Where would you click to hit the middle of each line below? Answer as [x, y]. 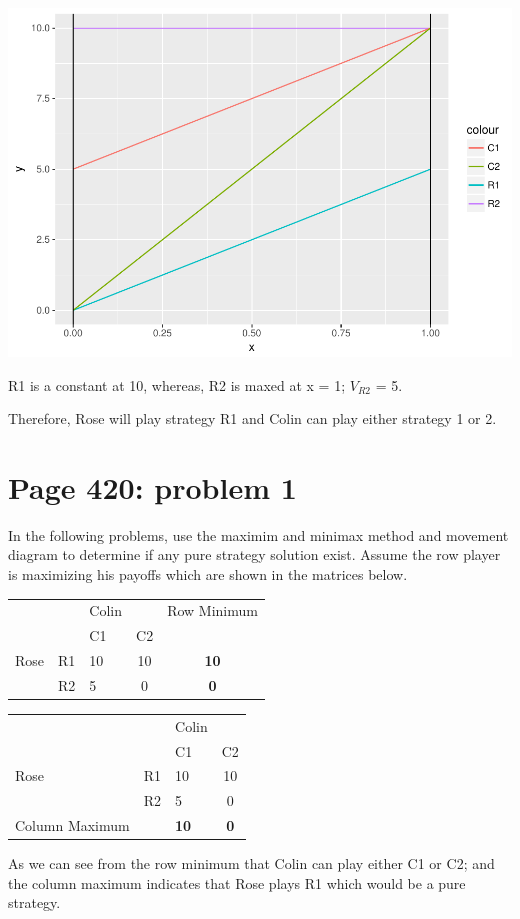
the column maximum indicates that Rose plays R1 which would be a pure [237, 882]
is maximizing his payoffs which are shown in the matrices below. [208, 574]
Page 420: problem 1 [152, 486]
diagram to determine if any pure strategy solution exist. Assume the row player [254, 554]
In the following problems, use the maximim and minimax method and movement [258, 534]
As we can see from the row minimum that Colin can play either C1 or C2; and [251, 863]
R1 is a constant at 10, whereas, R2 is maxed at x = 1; [177, 384]
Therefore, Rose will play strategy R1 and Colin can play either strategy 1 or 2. [252, 418]
